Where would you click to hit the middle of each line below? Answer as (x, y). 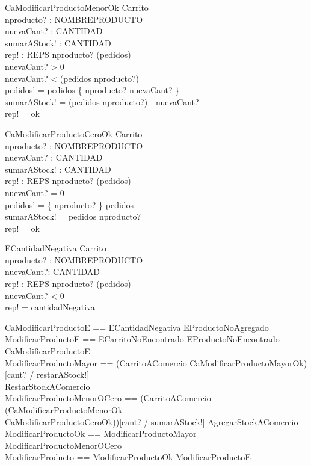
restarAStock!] (63, 374)
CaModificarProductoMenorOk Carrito (77, 7)
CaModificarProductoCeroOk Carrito (74, 133)
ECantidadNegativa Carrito (56, 248)
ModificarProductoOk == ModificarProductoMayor (101, 433)
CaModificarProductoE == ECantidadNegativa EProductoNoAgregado (137, 327)
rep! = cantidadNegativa (50, 307)
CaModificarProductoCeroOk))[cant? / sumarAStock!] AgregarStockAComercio (152, 421)
